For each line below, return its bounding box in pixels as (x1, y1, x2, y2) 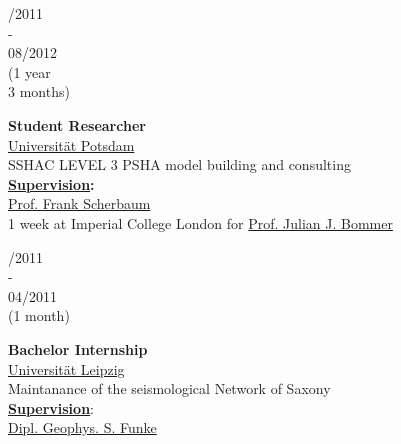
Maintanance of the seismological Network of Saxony (8, 378, 331, 399)
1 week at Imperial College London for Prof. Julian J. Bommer (8, 212, 393, 233)
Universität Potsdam (8, 134, 135, 155)
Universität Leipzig (8, 358, 125, 379)
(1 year (8, 61, 51, 82)
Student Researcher (8, 114, 146, 135)
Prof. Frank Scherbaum (8, 193, 151, 214)
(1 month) (8, 305, 70, 326)
